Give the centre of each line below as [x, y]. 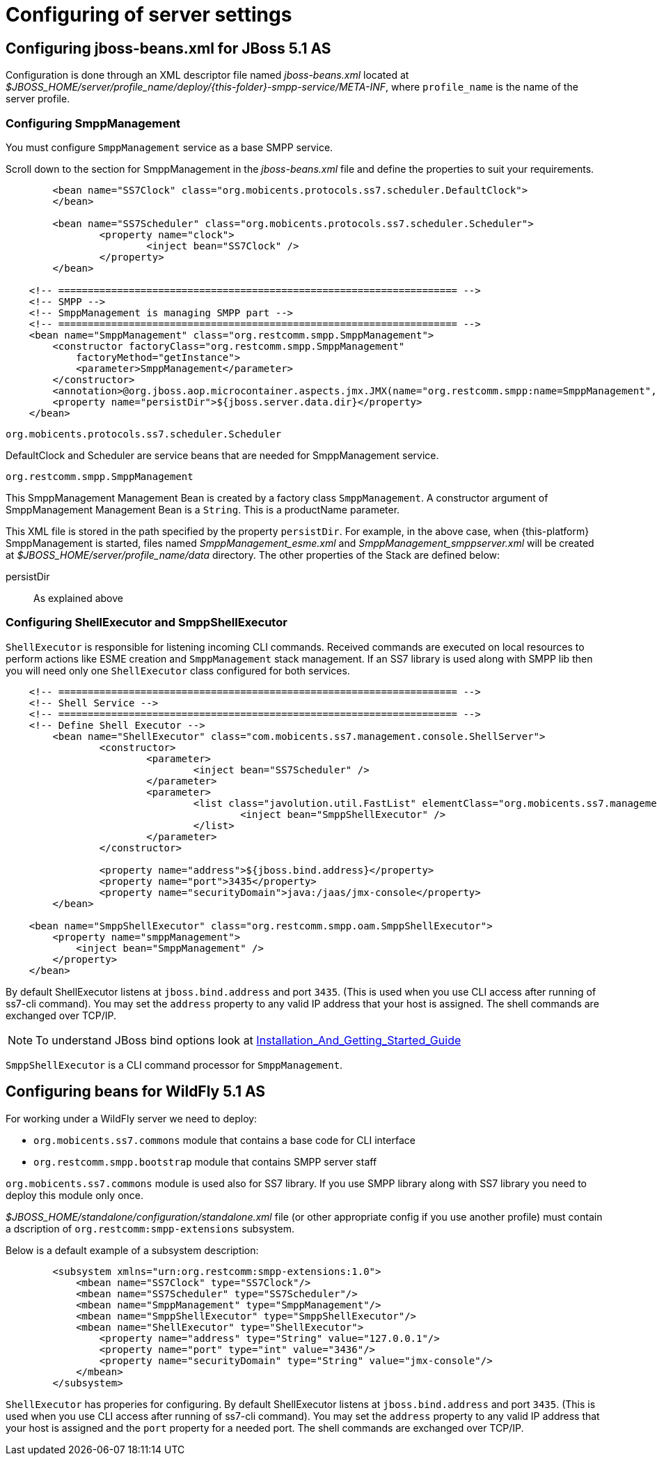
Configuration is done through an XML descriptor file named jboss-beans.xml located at [207, 75]
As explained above [78, 598]
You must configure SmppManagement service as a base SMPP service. [169, 147]
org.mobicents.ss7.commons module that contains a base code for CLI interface [224, 1140]
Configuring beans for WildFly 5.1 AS [136, 1092]
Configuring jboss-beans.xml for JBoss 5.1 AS [168, 48]
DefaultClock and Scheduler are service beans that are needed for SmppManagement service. [222, 455]
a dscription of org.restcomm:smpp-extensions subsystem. [150, 1228]
